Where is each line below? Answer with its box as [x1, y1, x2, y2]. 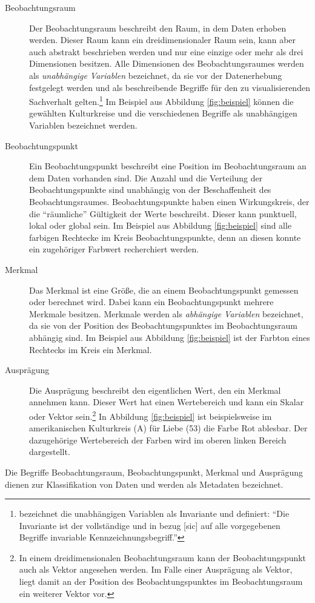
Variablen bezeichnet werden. [29, 119, 138, 131]
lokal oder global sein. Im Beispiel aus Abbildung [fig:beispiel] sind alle [29, 219, 292, 232]
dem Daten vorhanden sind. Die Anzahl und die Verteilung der [29, 171, 263, 184]
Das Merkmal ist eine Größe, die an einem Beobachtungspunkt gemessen [29, 283, 299, 296]
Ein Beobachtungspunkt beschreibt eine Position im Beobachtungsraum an [29, 160, 307, 172]
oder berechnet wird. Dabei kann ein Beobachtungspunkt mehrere [29, 295, 274, 308]
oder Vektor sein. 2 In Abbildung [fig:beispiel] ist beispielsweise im [29, 408, 272, 422]
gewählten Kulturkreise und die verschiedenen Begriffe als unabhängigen [29, 107, 297, 120]
